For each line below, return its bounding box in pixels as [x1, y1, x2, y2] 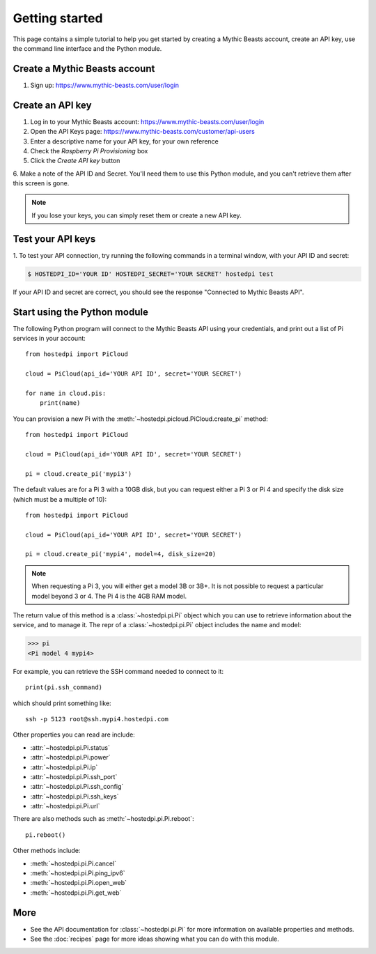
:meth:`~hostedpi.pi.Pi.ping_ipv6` [30, 869, 125, 877]
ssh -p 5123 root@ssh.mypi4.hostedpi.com [25, 715, 169, 723]
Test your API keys [13, 233, 96, 245]
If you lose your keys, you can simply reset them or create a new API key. [31, 211, 242, 220]
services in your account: [13, 334, 86, 343]
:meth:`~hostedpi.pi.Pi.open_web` [30, 879, 127, 887]
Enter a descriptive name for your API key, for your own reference [30, 137, 219, 146]
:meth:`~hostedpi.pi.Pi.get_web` [30, 888, 122, 897]
